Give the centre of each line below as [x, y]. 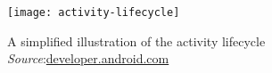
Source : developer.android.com [88, 58]
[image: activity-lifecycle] [94, 12]
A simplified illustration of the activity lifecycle [136, 41]
